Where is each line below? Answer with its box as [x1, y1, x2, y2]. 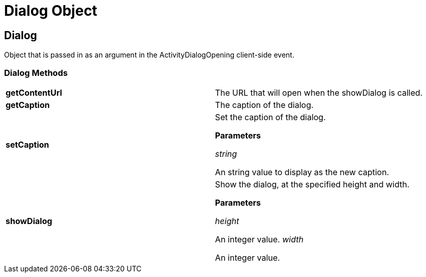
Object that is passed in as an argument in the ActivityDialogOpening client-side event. [4, 50, 294, 60]
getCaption [6, 99, 50, 110]
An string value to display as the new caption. [215, 167, 389, 177]
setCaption [6, 139, 49, 150]
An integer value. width [215, 234, 303, 244]
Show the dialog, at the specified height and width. [215, 179, 410, 189]
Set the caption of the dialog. [215, 112, 326, 122]
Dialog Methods [4, 67, 68, 78]
